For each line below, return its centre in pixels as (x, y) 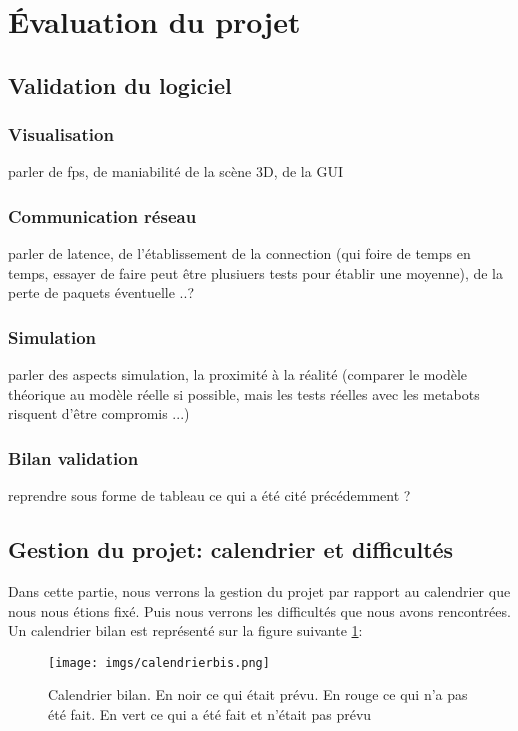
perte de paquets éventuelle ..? (101, 292)
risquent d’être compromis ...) (99, 413)
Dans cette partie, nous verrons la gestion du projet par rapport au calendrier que (259, 590)
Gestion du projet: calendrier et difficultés (231, 549)
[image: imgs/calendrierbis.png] (159, 662)
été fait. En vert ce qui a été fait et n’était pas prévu (210, 714)
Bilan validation (73, 457)
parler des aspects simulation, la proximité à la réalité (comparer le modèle (238, 374)
